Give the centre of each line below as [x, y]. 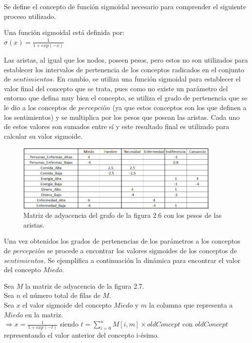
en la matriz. [44, 314]
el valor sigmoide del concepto [67, 304]
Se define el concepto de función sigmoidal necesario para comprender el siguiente [125, 6]
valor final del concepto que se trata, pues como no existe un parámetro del [116, 88]
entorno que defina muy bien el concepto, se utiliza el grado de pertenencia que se [126, 98]
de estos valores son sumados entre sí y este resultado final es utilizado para [117, 126]
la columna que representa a [191, 304]
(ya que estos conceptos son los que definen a [179, 107]
